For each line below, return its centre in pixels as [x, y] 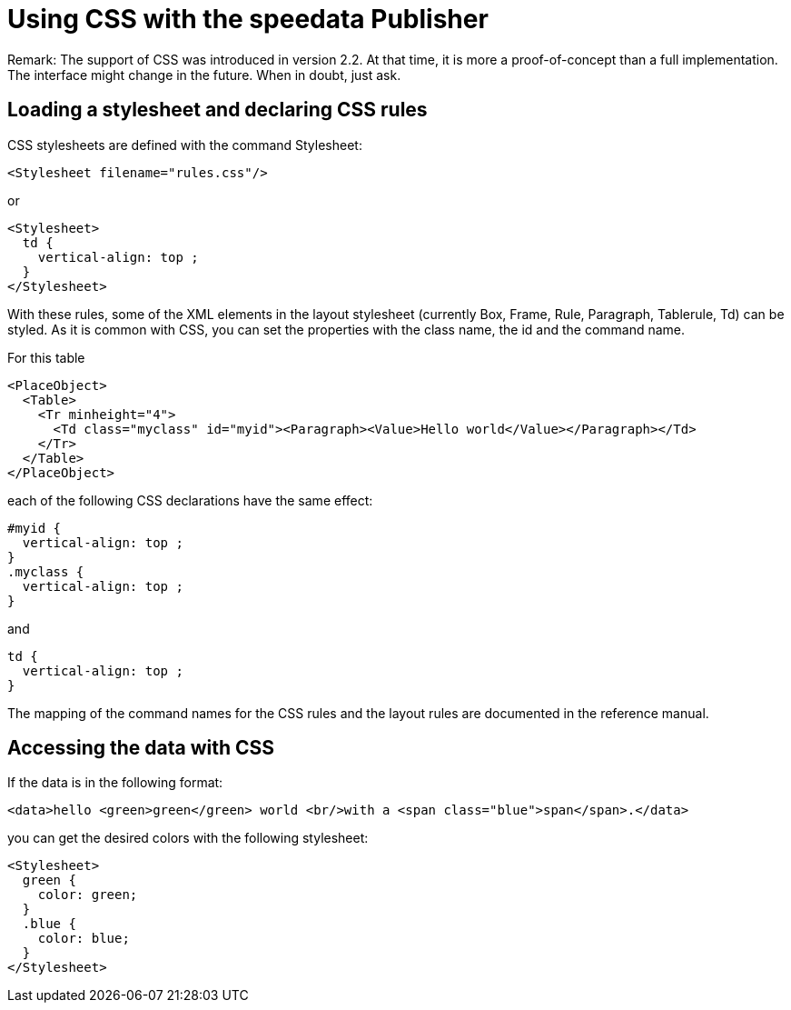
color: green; [88, 895]
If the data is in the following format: [115, 783]
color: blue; [84, 939]
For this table [46, 357]
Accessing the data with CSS [141, 748]
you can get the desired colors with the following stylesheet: [188, 838]
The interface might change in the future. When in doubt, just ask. [204, 75]
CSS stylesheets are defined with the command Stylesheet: [185, 145]
